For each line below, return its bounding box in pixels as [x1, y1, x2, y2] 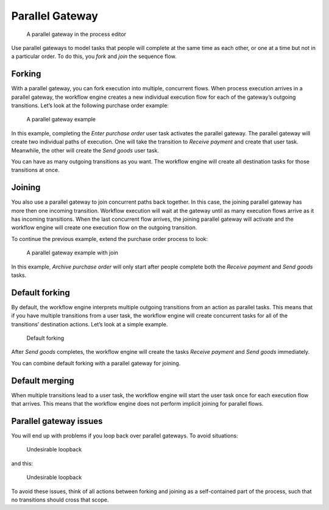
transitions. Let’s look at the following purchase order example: [11, 102, 169, 109]
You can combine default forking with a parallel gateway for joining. [11, 359, 181, 367]
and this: [11, 459, 34, 467]
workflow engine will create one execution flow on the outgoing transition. [11, 224, 197, 231]
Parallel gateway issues [11, 415, 103, 426]
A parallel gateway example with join [26, 249, 119, 256]
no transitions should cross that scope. [11, 496, 109, 503]
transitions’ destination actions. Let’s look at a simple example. [11, 320, 168, 328]
